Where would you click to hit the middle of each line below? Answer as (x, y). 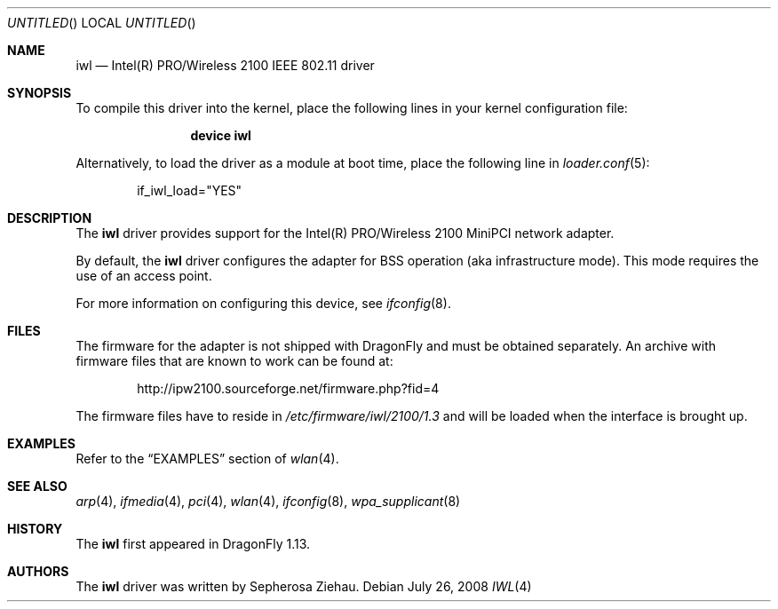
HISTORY (35, 529)
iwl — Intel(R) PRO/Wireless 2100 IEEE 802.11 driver (225, 65)
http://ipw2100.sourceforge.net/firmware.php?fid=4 (288, 388)
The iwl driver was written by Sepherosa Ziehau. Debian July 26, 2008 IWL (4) (304, 586)
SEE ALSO (37, 486)
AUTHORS (38, 571)
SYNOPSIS (40, 93)
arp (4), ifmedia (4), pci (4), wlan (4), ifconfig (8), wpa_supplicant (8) (268, 501)
